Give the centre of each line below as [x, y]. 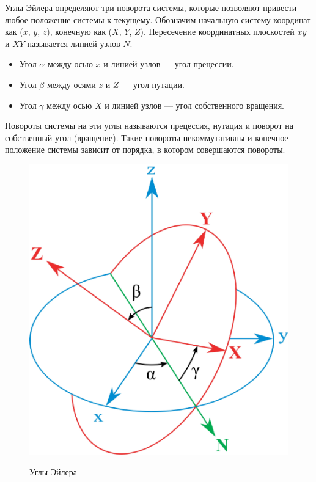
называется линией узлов [74, 43]
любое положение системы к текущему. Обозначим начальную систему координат [158, 19]
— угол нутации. [153, 84]
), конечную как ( [79, 31]
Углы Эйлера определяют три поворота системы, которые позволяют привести [151, 7]
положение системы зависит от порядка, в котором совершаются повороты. [145, 149]
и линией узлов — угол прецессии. [169, 64]
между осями [71, 84]
